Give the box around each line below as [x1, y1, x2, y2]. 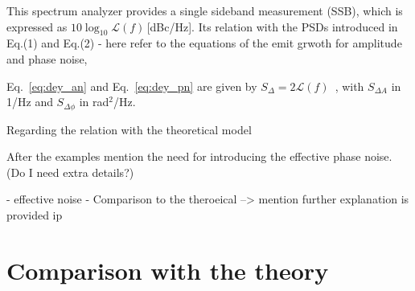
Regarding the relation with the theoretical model [6, 121, 252, 137]
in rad [79, 93, 109, 110]
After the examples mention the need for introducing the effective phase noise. [6, 148, 392, 165]
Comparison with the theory [6, 253, 329, 286]
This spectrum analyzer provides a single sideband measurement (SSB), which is [6, 2, 403, 18]
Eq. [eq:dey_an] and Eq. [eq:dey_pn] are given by [6, 77, 257, 94]
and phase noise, [6, 50, 88, 67]
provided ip [6, 207, 63, 223]
